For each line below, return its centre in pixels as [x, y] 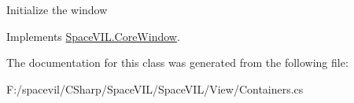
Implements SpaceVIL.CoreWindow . [93, 36]
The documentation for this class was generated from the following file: [177, 63]
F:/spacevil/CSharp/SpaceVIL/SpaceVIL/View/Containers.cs [155, 88]
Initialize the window [57, 9]
